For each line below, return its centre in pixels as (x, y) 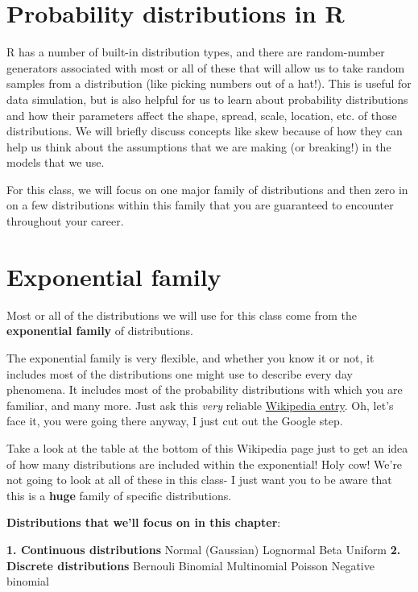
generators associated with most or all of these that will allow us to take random (206, 67)
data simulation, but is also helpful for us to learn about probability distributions (207, 99)
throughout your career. (65, 221)
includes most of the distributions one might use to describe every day (180, 373)
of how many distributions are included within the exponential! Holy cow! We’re (205, 464)
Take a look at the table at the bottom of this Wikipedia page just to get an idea (207, 447)
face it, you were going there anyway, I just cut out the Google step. (175, 421)
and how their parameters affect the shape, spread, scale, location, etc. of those (202, 115)
